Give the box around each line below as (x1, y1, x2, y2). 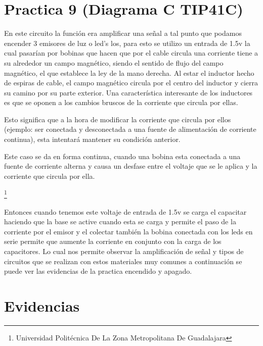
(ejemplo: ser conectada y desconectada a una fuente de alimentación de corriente (4, 124, 256, 134)
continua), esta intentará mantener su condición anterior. (4, 134, 181, 144)
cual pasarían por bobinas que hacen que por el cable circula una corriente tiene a (4, 47, 258, 58)
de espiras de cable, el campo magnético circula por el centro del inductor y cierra (4, 77, 258, 88)
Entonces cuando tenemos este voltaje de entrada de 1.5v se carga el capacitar (4, 206, 247, 217)
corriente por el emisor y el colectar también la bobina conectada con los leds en (4, 226, 253, 236)
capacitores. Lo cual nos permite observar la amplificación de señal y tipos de (4, 246, 244, 257)
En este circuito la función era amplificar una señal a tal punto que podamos (4, 28, 242, 38)
